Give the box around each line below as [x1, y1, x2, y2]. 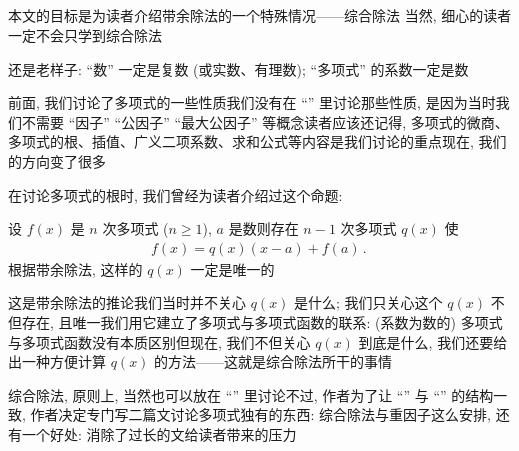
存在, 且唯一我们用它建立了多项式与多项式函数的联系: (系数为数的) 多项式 [21, 311, 503, 332]
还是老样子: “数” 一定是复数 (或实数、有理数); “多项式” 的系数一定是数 [8, 58, 469, 79]
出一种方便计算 [8, 351, 106, 372]
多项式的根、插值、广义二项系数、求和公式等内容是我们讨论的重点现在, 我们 [8, 131, 507, 152]
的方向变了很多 [8, 150, 106, 171]
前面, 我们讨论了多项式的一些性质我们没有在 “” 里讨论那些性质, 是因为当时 [8, 92, 496, 113]
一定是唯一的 [190, 258, 275, 279]
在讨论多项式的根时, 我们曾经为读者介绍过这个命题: [8, 184, 343, 205]
